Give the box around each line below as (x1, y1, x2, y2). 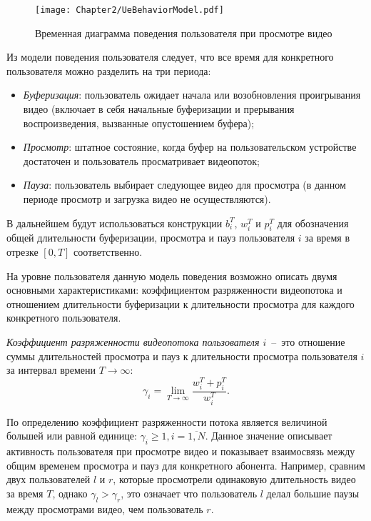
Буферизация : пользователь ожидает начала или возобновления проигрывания (23, 87, 361, 102)
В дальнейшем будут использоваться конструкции (6, 215, 223, 230)
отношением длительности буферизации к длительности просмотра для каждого (6, 296, 355, 311)
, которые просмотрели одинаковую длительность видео (113, 472, 356, 487)
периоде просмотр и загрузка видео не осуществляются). (23, 192, 271, 206)
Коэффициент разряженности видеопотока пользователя (6, 334, 260, 349)
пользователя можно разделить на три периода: (6, 63, 211, 78)
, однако (52, 485, 88, 500)
